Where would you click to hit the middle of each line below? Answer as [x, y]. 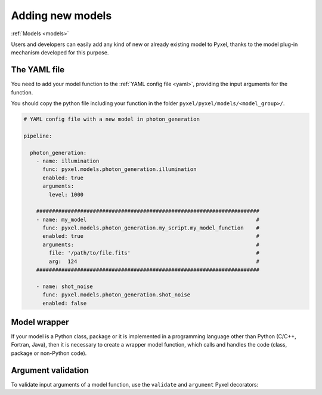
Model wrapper [40, 322]
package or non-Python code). [49, 353]
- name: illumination [68, 161]
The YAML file [38, 70]
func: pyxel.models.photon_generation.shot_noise [117, 295]
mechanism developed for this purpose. [60, 53]
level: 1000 [66, 195]
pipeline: [38, 136]
